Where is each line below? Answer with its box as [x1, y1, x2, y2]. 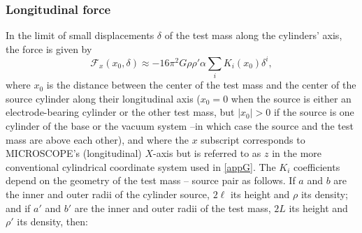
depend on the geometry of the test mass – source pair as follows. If [6, 173, 296, 188]
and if [6, 200, 31, 215]
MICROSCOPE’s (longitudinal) [6, 146, 142, 160]
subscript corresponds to [201, 132, 305, 146]
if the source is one [273, 105, 354, 119]
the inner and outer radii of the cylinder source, [6, 186, 210, 201]
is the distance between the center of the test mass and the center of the [46, 77, 356, 92]
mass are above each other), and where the [6, 132, 189, 146]
